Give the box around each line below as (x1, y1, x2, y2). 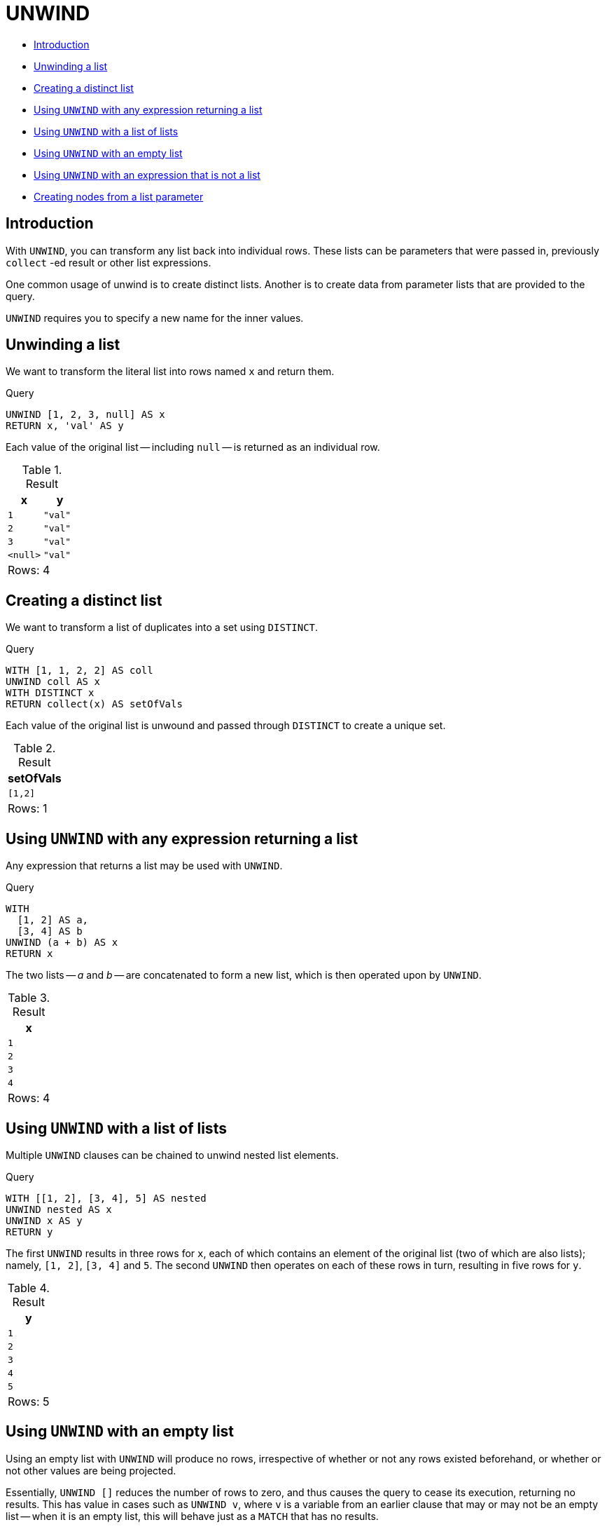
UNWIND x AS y (6, 1214, 83, 1226)
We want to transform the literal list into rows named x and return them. (6, 365, 335, 378)
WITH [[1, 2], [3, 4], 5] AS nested (6, 1192, 207, 1204)
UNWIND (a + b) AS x (6, 937, 118, 949)
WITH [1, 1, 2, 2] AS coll (6, 665, 153, 677)
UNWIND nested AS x (6, 1203, 112, 1215)
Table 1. (22, 463, 62, 477)
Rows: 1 (8, 801, 48, 816)
